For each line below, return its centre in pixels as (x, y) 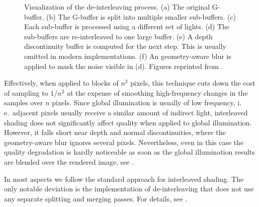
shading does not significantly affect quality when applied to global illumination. (128, 122)
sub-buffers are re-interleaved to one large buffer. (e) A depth (118, 36)
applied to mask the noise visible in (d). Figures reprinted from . (124, 66)
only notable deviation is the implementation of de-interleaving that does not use (129, 189)
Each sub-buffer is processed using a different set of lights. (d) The (127, 26)
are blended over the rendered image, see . (69, 161)
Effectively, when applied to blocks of (61, 83)
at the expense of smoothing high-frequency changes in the (157, 92)
